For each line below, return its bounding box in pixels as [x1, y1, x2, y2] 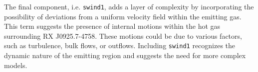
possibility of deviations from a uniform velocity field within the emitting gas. [4, 11, 242, 21]
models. [4, 60, 27, 70]
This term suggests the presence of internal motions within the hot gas [4, 21, 221, 31]
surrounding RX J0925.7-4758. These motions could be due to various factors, [4, 30, 242, 41]
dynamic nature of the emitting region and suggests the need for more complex [4, 50, 246, 61]
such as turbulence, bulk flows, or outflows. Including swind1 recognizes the [4, 40, 236, 51]
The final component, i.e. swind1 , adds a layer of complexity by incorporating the [4, 1, 254, 11]
